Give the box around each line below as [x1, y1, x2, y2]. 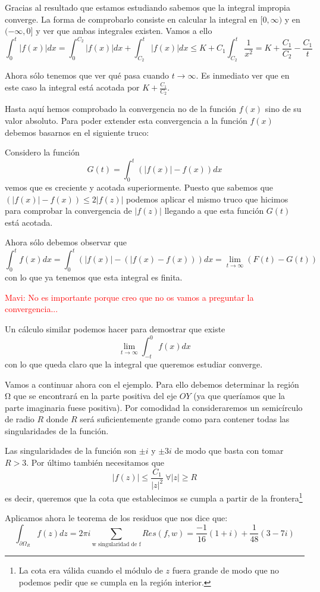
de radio [5, 413, 34, 425]
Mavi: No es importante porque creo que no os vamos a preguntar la [5, 291, 254, 303]
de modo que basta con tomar [174, 444, 284, 457]
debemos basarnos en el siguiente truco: [5, 126, 149, 138]
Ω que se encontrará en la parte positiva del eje [5, 390, 177, 402]
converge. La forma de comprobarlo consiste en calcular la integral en [5, 13, 258, 25]
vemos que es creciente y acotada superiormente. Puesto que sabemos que [5, 180, 274, 193]
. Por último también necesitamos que [26, 456, 165, 469]
